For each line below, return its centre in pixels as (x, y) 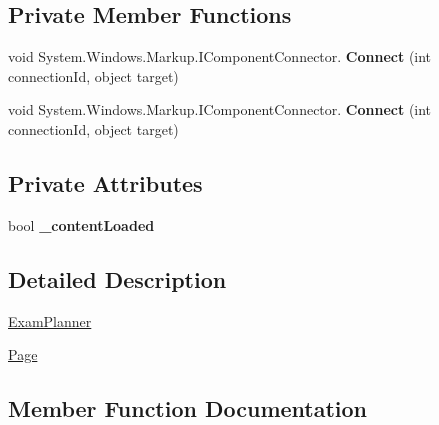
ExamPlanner (50, 320)
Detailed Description (117, 278)
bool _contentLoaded (81, 224)
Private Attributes (105, 182)
